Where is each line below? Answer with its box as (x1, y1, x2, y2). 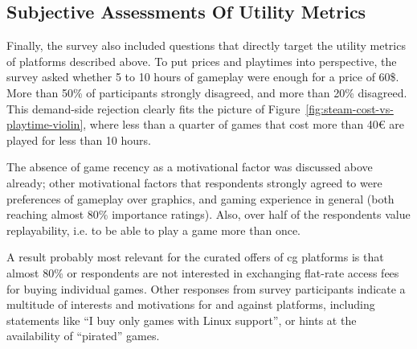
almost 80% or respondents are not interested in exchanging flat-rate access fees (6, 264, 399, 281)
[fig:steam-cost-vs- (305, 100, 394, 117)
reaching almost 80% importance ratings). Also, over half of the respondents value (6, 206, 411, 223)
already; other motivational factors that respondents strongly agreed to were (6, 174, 382, 191)
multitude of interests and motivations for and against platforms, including (6, 296, 375, 313)
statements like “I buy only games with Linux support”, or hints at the (6, 311, 357, 328)
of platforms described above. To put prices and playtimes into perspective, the (6, 52, 397, 69)
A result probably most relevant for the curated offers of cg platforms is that (6, 248, 384, 265)
